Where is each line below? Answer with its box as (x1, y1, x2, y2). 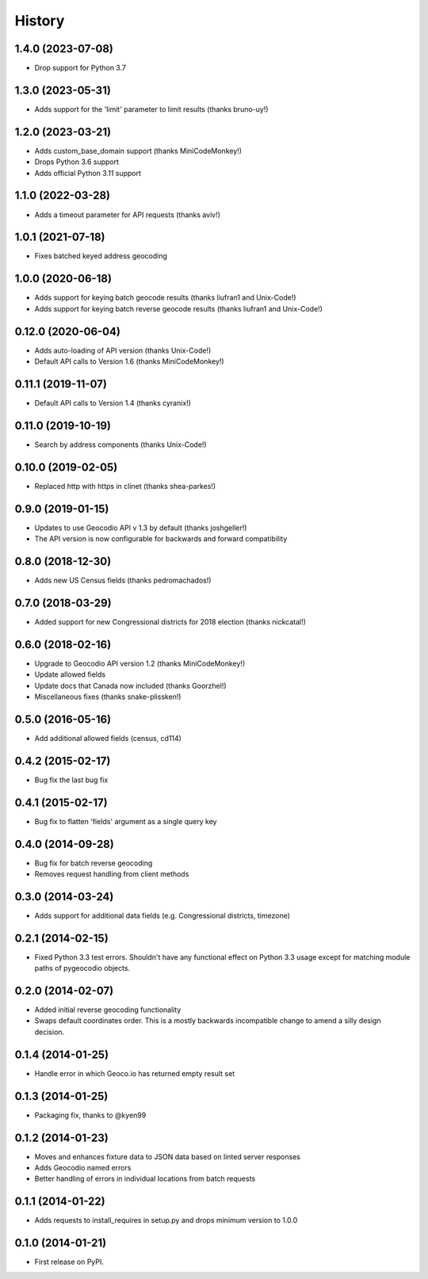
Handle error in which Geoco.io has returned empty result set (34, 1068, 235, 1078)
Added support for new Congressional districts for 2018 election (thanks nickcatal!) (34, 617, 307, 626)
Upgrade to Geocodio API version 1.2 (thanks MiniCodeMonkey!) (34, 659, 246, 668)
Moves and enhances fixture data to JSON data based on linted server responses (34, 1151, 301, 1161)
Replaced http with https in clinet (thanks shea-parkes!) (34, 481, 216, 491)
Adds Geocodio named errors (34, 1163, 132, 1172)
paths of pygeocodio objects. (34, 964, 131, 973)
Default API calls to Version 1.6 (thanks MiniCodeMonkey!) (34, 357, 225, 366)
